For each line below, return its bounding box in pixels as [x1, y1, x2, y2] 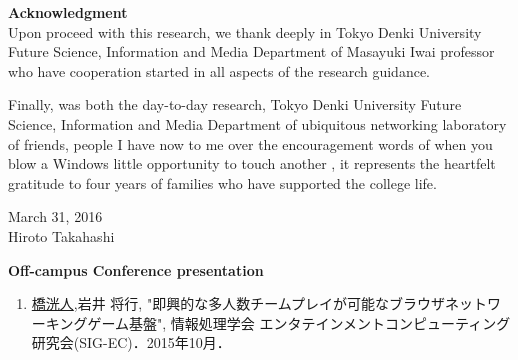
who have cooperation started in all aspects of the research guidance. [8, 60, 431, 81]
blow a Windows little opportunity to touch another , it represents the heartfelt [8, 153, 496, 174]
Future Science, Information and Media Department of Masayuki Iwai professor [8, 41, 495, 62]
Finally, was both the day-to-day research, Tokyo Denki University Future [8, 94, 462, 115]
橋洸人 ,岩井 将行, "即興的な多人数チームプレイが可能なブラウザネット [31, 293, 487, 314]
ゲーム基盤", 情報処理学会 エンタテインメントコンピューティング [87, 312, 511, 333]
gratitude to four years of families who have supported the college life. [8, 172, 437, 193]
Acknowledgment [8, 2, 128, 22]
